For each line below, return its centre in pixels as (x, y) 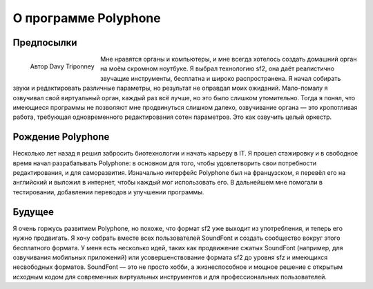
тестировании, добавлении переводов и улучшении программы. (108, 192)
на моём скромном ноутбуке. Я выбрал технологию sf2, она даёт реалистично (218, 68)
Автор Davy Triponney (62, 66)
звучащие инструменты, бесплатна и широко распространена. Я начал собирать (221, 78)
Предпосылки (45, 43)
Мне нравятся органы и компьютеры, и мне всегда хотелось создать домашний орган (229, 59)
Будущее (34, 212)
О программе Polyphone (87, 18)
